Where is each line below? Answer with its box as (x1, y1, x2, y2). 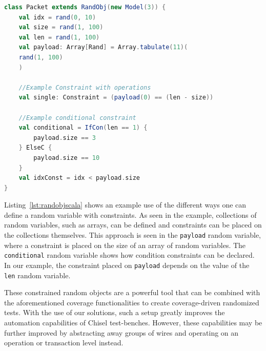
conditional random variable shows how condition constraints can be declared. (4, 250, 255, 260)
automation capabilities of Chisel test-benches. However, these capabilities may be (4, 317, 262, 328)
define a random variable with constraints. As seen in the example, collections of (4, 209, 257, 220)
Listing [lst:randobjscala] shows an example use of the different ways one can (4, 199, 247, 210)
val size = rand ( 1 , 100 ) (18, 24, 104, 31)
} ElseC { (18, 144, 52, 152)
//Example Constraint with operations (18, 84, 151, 91)
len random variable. (4, 270, 71, 280)
